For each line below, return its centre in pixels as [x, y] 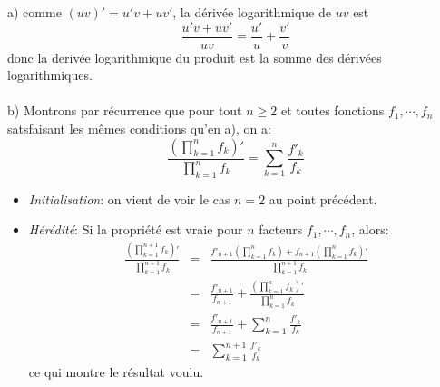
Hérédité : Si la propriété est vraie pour [136, 229]
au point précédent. [323, 198]
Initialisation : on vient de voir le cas [129, 198]
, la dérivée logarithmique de [252, 12]
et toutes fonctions [332, 110]
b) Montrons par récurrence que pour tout [125, 110]
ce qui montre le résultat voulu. [116, 372]
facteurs [281, 229]
